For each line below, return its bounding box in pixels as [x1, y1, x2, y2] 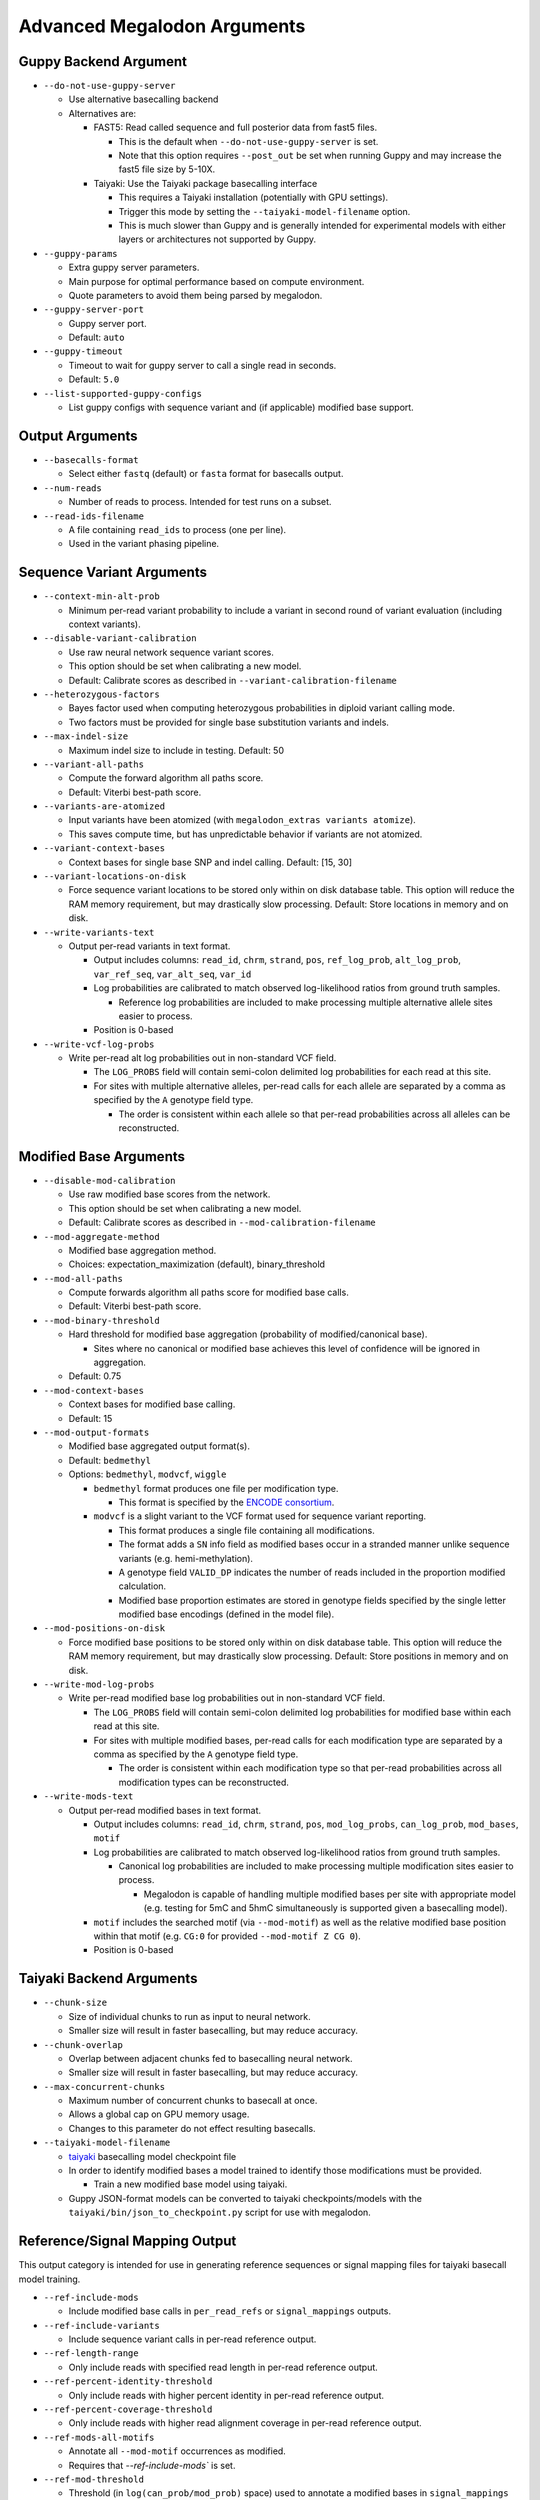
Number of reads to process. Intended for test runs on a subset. [68, 496, 332, 508]
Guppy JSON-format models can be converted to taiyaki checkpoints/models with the [68, 2192, 422, 2204]
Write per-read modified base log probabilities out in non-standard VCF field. [68, 1692, 385, 1704]
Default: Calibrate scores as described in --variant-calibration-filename [68, 674, 397, 686]
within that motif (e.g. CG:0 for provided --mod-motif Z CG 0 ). [93, 1930, 362, 1942]
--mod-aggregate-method [43, 1231, 160, 1242]
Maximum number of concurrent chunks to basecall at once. [68, 2095, 318, 2107]
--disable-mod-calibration [43, 1175, 176, 1186]
